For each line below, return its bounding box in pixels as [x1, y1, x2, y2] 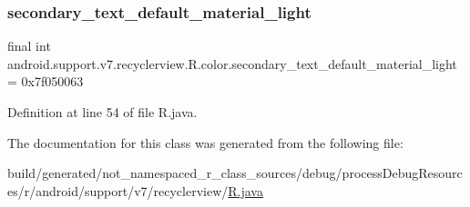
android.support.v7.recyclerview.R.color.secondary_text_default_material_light [7, 54, 457, 73]
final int [7, 36, 51, 55]
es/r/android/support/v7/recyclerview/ [7, 181, 229, 200]
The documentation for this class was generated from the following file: [7, 133, 404, 152]
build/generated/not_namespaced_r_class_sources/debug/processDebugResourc [7, 163, 463, 182]
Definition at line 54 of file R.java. [7, 103, 198, 121]
